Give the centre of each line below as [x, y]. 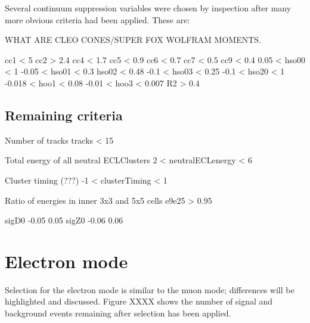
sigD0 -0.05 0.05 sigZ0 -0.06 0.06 [64, 220]
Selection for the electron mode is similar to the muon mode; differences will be [150, 289]
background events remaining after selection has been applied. [118, 313]
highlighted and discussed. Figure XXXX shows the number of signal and [139, 301]
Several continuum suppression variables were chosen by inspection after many [148, 8]
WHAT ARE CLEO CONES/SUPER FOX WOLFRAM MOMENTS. [133, 40]
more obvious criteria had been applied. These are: [97, 19]
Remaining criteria [64, 115]
